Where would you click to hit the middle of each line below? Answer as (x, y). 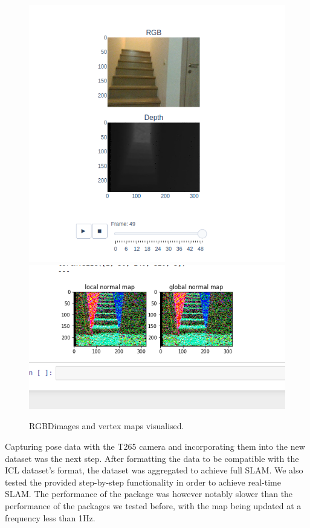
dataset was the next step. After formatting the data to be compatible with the (152, 458)
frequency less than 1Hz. (50, 517)
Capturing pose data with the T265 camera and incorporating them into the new (155, 446)
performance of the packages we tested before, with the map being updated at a (153, 506)
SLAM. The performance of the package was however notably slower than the (149, 494)
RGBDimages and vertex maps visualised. (107, 426)
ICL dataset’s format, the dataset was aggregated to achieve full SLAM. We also (154, 470)
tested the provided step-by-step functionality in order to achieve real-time (143, 482)
